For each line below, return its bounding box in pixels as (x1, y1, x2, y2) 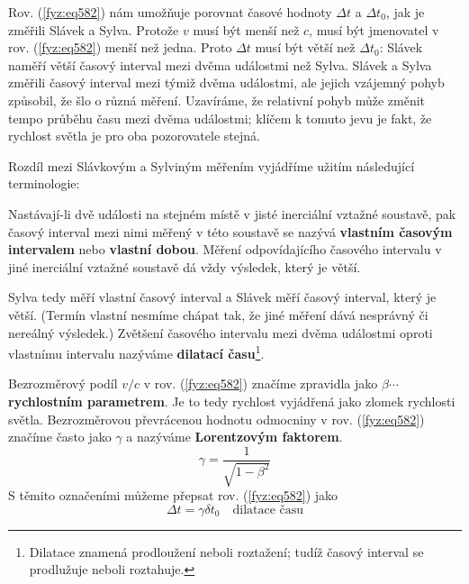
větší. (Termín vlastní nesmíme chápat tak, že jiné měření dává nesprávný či (8, 305, 428, 324)
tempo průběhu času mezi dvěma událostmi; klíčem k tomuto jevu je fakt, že (8, 108, 432, 127)
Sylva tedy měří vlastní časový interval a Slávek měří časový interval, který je (8, 287, 437, 306)
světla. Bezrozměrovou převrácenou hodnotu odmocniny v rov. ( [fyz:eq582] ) (8, 409, 425, 428)
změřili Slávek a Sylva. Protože (8, 20, 179, 39)
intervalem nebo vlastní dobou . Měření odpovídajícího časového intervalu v (8, 240, 442, 259)
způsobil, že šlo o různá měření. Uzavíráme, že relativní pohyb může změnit (8, 90, 426, 109)
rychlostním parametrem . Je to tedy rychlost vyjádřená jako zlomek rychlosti (8, 391, 455, 410)
